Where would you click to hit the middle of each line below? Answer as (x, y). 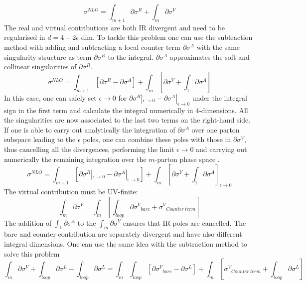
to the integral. (131, 57)
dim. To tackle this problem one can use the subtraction (167, 37)
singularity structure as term (48, 57)
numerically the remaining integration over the (75, 159)
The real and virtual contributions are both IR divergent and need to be (115, 27)
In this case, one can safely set (50, 97)
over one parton (216, 129)
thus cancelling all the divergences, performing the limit (89, 149)
